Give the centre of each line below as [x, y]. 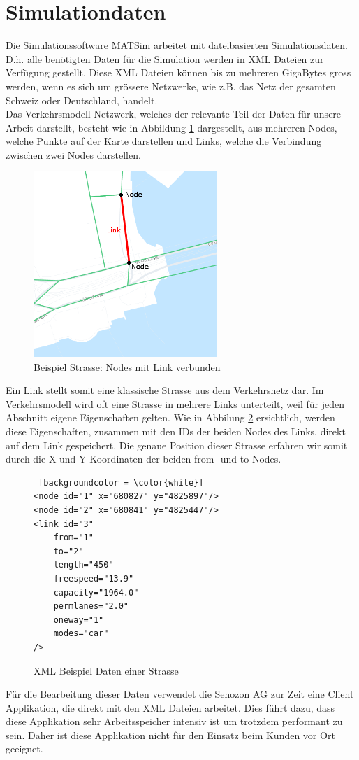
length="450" [83, 565]
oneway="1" [79, 620]
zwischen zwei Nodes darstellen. [73, 154]
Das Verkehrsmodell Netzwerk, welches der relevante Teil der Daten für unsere [174, 114]
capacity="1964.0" [96, 592]
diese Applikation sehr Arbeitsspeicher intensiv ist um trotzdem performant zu [174, 721]
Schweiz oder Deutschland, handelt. [82, 100]
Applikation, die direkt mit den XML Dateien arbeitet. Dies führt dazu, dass [170, 707]
